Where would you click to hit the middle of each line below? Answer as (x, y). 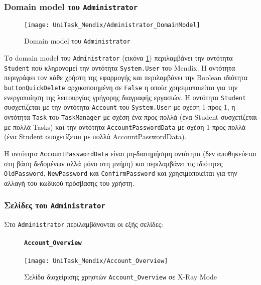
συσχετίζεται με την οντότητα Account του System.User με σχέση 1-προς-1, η (120, 107)
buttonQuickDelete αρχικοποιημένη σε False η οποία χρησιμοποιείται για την (121, 87)
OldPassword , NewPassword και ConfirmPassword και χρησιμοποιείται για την (121, 173)
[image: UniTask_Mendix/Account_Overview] (96, 261)
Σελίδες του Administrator (55, 205)
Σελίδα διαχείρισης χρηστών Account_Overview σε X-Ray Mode (121, 277)
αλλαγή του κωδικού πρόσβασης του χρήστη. (69, 183)
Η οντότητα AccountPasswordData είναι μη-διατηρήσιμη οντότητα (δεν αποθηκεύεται (130, 153)
